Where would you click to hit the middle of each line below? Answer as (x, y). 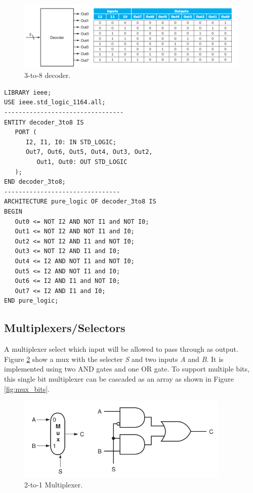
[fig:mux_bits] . (27, 388)
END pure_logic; (31, 301)
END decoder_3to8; (35, 182)
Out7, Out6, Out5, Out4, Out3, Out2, (89, 152)
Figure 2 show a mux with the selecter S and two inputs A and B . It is (114, 359)
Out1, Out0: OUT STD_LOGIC (82, 162)
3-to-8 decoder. (48, 75)
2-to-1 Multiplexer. (54, 485)
